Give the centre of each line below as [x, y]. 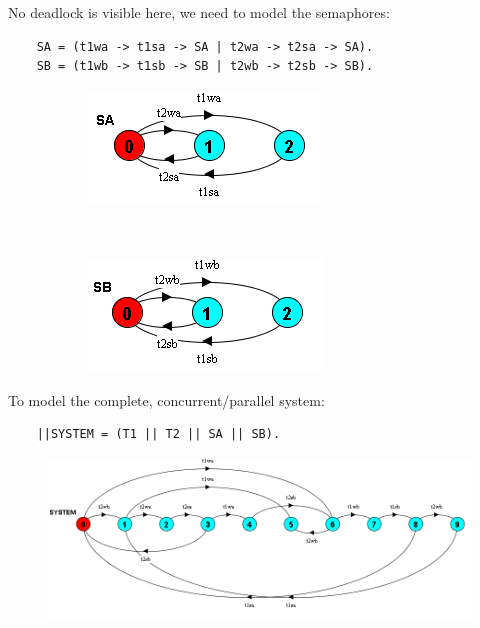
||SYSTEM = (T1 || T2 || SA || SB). [158, 434]
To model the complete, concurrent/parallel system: [166, 399]
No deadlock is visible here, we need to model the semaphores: [199, 12]
